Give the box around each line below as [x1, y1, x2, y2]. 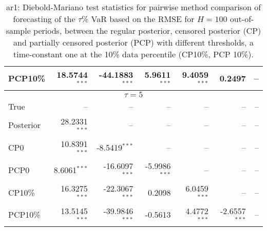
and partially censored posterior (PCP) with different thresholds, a [13, 36, 254, 48]
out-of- [230, 13, 254, 25]
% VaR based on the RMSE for [81, 13, 195, 25]
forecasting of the [13, 13, 75, 25]
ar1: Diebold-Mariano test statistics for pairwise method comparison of [6, 1, 261, 13]
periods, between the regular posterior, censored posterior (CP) [33, 25, 261, 36]
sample [6, 25, 31, 36]
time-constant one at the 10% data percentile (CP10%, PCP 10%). [13, 48, 254, 60]
